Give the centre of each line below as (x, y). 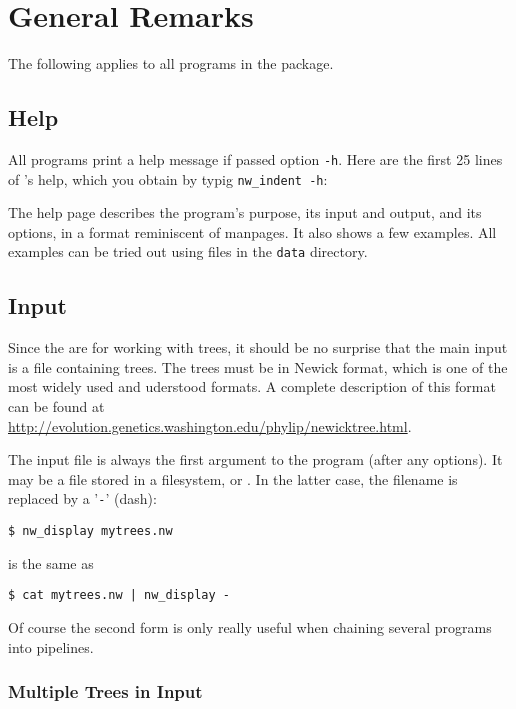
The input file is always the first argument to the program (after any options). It (255, 459)
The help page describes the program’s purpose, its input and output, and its (245, 212)
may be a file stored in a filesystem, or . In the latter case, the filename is (233, 478)
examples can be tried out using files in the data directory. (188, 251)
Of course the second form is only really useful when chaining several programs (250, 627)
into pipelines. (51, 646)
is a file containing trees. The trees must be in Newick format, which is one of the (258, 366)
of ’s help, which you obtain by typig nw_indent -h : (168, 178)
